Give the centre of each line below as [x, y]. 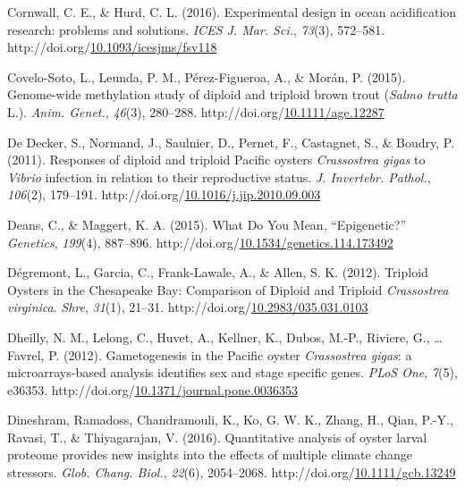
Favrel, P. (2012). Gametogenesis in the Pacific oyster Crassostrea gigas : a [210, 354]
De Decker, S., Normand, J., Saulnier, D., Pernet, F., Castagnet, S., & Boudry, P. [231, 142]
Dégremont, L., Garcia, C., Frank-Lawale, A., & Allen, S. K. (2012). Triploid [218, 272]
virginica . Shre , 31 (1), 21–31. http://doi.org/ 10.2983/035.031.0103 [188, 307]
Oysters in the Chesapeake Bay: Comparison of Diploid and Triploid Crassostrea [228, 289]
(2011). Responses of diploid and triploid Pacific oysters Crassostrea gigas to [216, 160]
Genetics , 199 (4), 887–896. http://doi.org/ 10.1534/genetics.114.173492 [200, 242]
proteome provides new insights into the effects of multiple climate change [210, 454]
